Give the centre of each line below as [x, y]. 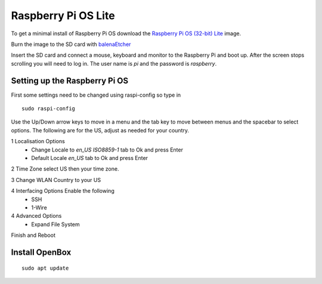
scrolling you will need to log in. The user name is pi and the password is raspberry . [114, 63]
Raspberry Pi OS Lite [63, 16]
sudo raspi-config [49, 109]
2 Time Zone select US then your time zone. [65, 169]
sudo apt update [45, 268]
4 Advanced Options [36, 216]
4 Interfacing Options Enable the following [63, 191]
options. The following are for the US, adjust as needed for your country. [100, 130]
